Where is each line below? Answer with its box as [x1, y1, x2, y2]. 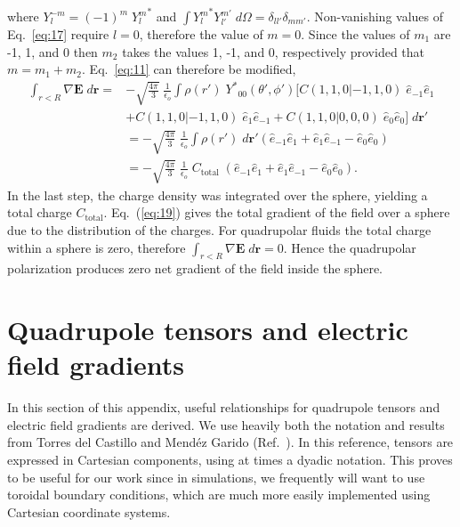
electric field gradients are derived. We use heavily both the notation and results [7, 415, 445, 434]
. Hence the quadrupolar [283, 238, 416, 256]
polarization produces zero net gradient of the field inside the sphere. [7, 259, 383, 278]
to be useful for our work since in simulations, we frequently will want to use [7, 467, 425, 486]
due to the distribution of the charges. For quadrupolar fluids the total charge [7, 220, 432, 239]
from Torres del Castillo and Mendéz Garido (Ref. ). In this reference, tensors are [7, 433, 454, 451]
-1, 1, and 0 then [7, 42, 98, 61]
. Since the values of [301, 25, 410, 43]
